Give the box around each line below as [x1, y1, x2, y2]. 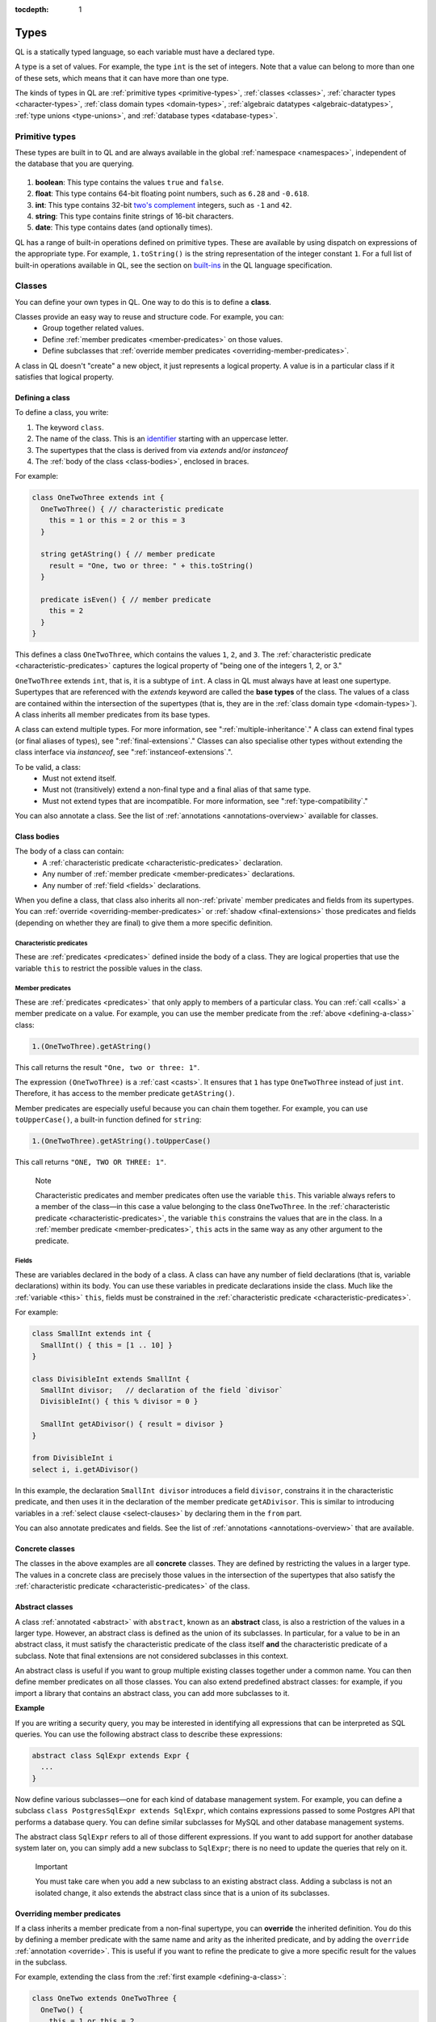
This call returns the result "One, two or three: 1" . [15, 1062, 200, 1072]
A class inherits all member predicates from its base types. [15, 709, 211, 719]
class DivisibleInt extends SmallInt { [31, 1374, 190, 1383]
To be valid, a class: [15, 762, 81, 772]
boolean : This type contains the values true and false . [35, 177, 224, 187]
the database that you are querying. [15, 159, 135, 169]
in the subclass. [15, 1957, 68, 1967]
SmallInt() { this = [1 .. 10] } [40, 1340, 173, 1350]
